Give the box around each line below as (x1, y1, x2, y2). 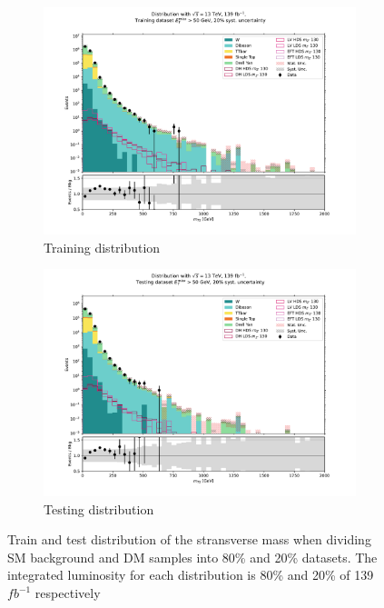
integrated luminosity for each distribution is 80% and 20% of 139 (7, 565, 374, 584)
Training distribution (44, 237, 161, 256)
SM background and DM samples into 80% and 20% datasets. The (7, 547, 378, 566)
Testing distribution (44, 499, 154, 518)
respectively (34, 583, 101, 603)
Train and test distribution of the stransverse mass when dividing (7, 530, 371, 549)
